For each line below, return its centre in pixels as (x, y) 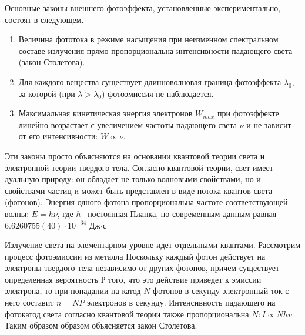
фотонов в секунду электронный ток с (221, 291)
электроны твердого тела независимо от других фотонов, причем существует (142, 268)
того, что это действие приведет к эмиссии (185, 279)
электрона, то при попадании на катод (73, 291)
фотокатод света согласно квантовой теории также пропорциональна (127, 314)
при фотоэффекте (248, 113)
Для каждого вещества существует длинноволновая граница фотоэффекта (150, 81)
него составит (29, 302)
